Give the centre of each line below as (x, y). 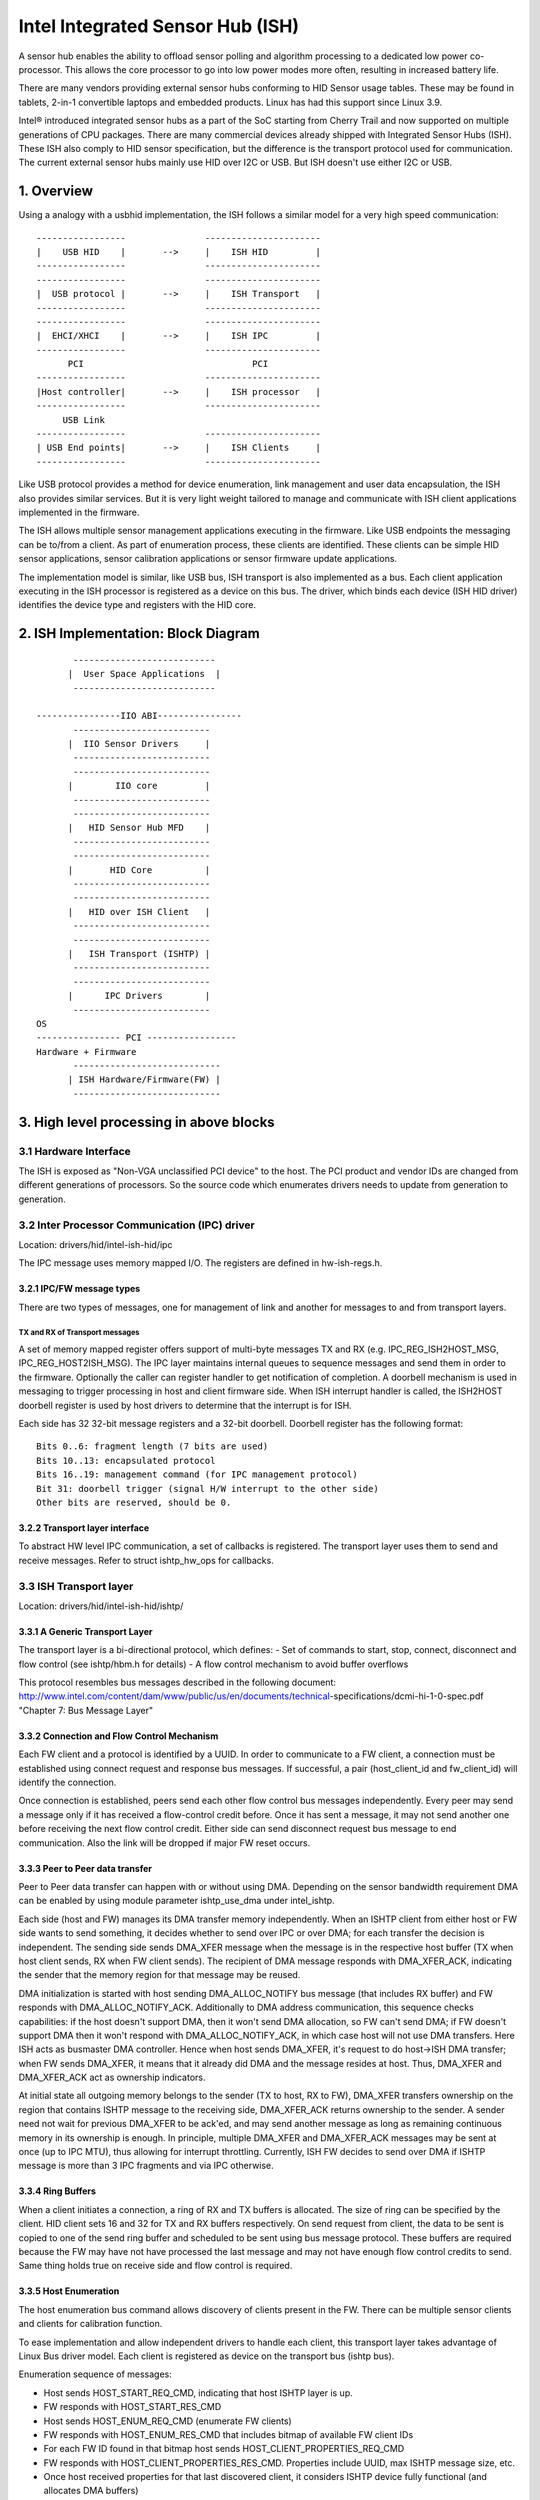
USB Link (83, 419)
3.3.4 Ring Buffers (57, 2191)
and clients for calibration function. (90, 2324)
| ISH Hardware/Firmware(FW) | (144, 1079)
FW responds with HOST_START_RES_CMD (132, 2407)
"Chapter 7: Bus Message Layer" (86, 1710)
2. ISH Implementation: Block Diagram (139, 633)
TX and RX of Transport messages (79, 1332)
